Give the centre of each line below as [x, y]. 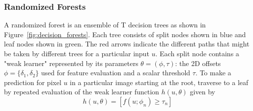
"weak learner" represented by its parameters [71, 63]
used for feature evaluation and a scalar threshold [116, 73]
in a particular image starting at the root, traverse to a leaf [159, 82]
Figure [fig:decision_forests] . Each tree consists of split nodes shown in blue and [125, 34]
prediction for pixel [33, 82]
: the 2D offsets [198, 63]
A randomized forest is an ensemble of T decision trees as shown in [105, 25]
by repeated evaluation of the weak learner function [82, 92]
